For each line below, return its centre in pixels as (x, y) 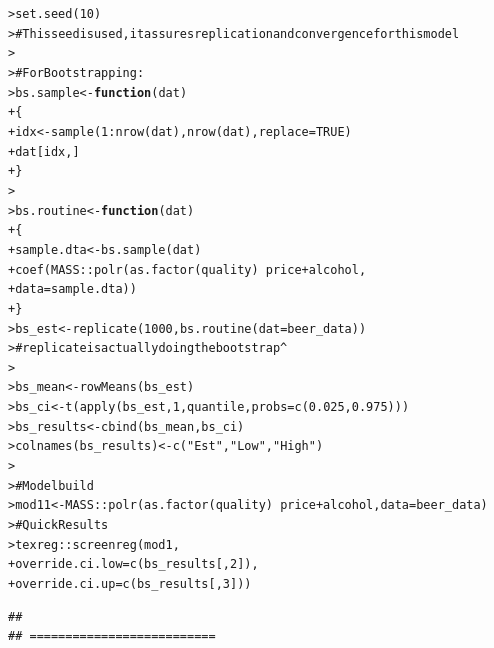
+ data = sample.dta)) (72, 289)
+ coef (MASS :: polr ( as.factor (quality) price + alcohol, (187, 269)
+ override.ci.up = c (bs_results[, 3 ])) (130, 584)
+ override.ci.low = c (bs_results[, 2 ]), (133, 564)
